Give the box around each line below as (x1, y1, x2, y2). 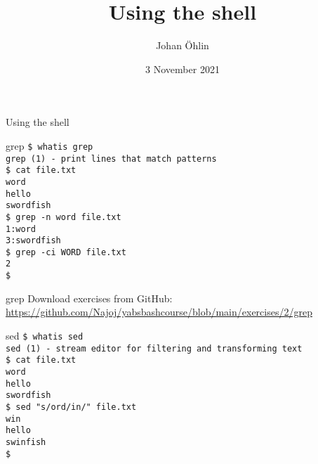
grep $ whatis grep (6, 138, 93, 153)
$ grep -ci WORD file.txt (6, 247, 126, 257)
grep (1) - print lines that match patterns (6, 153, 217, 164)
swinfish (6, 437, 46, 447)
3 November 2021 (145, 61, 220, 76)
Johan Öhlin (156, 38, 209, 53)
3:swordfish (6, 236, 61, 246)
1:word (6, 224, 36, 234)
